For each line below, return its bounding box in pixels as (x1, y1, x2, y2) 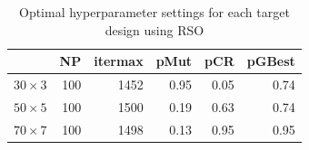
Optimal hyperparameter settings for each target (18, 3, 290, 21)
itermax (94, 52, 144, 70)
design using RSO (105, 20, 204, 39)
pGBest (246, 52, 295, 70)
